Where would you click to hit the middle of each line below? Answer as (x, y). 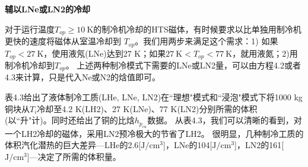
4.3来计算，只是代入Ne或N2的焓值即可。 (83, 77)
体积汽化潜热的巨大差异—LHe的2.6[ (73, 145)
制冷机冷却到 (30, 65)
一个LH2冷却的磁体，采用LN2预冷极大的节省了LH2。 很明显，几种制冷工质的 (154, 133)
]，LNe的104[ (188, 145)
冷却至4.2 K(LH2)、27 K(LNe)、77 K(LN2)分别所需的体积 (147, 108)
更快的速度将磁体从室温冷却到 (63, 41)
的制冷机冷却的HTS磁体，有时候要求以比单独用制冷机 (197, 29)
